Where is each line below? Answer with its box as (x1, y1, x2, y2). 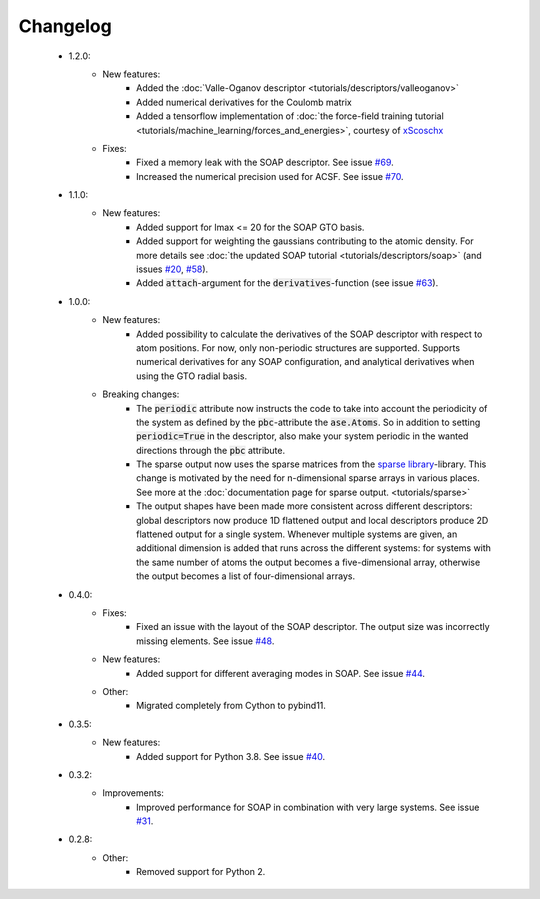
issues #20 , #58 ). (136, 263, 209, 275)
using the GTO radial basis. (136, 370, 248, 382)
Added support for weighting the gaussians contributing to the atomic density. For (136, 235, 474, 247)
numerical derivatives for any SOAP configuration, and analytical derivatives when (136, 356, 475, 368)
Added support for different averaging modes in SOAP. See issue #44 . (136, 667, 425, 679)
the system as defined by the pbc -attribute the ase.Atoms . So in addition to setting (136, 416, 481, 428)
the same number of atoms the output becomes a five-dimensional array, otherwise (136, 556, 481, 568)
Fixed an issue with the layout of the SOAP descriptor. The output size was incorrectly (136, 621, 490, 633)
